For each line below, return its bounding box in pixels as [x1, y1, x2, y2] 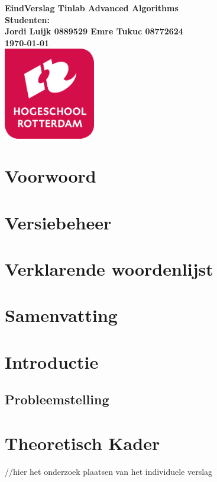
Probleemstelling [5, 390, 109, 408]
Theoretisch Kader [5, 430, 160, 455]
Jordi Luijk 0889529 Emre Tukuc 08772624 [5, 25, 183, 37]
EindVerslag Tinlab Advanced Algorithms [5, 2, 179, 14]
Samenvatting [5, 303, 118, 327]
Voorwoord [5, 164, 96, 188]
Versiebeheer [5, 210, 112, 234]
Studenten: [5, 13, 50, 25]
